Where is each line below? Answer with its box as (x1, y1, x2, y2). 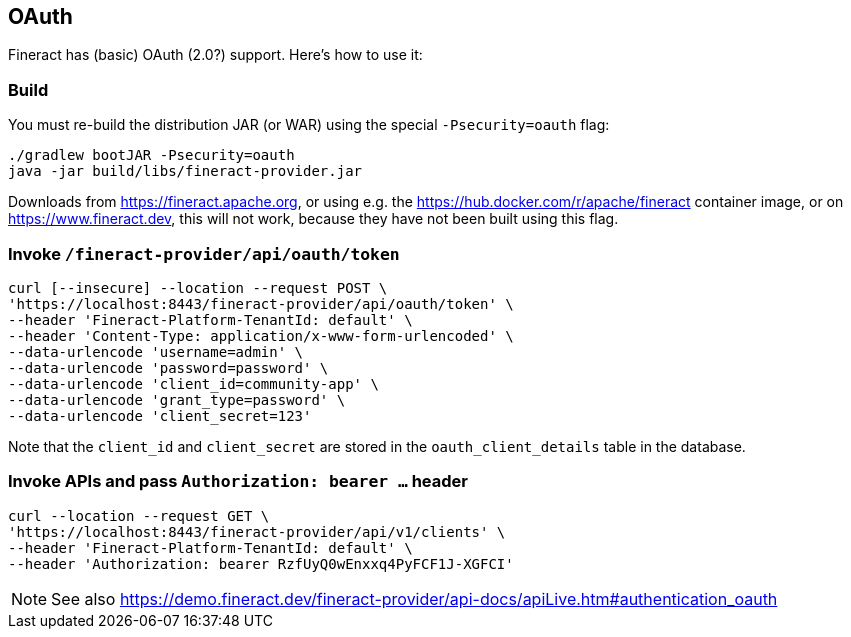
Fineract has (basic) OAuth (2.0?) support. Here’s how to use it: (8, 46, 423, 64)
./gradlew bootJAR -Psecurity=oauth (8, 147, 295, 164)
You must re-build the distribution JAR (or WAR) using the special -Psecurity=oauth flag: (8, 116, 610, 134)
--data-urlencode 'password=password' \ (8, 359, 329, 376)
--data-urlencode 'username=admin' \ (8, 343, 304, 360)
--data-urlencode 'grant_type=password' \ (8, 391, 346, 408)
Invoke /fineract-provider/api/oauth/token (8, 243, 400, 264)
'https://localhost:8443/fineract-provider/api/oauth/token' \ (8, 295, 514, 312)
